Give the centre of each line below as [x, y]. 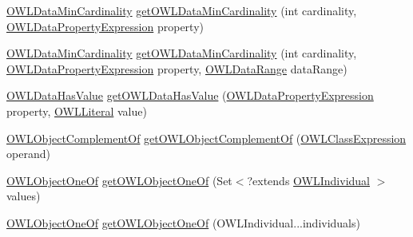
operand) [28, 154]
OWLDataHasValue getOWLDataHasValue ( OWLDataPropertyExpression [190, 95]
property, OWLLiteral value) [77, 111]
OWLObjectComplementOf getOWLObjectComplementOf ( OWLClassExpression [206, 138]
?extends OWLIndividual [308, 180]
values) [24, 196]
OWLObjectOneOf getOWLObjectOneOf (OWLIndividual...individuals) [183, 222]
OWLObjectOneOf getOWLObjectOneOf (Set [119, 180]
